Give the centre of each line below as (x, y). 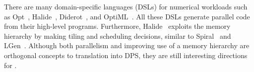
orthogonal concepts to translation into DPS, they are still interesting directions (126, 55)
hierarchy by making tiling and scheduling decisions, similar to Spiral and (118, 36)
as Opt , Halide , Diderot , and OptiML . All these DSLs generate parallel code (127, 16)
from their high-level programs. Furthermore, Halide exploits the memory (117, 26)
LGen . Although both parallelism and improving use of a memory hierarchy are (127, 45)
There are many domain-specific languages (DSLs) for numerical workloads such (126, 6)
